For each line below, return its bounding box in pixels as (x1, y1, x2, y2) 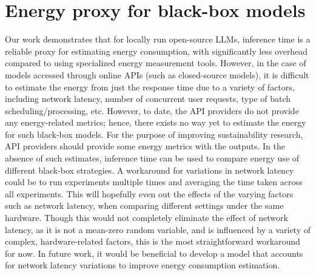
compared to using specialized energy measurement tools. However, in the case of (5, 56, 306, 69)
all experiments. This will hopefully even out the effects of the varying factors (5, 187, 294, 200)
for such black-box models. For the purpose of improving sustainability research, (5, 127, 303, 140)
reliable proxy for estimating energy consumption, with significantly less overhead (5, 44, 308, 57)
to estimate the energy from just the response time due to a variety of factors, (5, 80, 295, 93)
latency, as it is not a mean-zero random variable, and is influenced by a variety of (5, 223, 311, 236)
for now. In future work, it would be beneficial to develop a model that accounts (5, 246, 303, 259)
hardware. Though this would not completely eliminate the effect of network (5, 211, 288, 224)
